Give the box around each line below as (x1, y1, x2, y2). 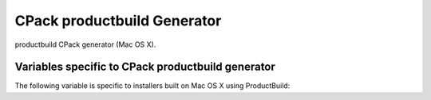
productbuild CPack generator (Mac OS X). (14, 40, 156, 49)
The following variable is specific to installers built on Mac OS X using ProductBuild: (14, 81, 291, 90)
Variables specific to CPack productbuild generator (14, 60, 275, 74)
